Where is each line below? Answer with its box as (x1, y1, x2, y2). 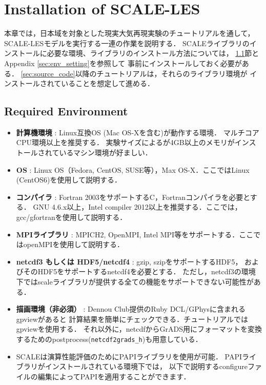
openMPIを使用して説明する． (23, 239, 124, 250)
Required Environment (4, 103, 128, 119)
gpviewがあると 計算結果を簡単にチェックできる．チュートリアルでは (16, 313, 249, 324)
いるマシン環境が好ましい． (59, 147, 152, 158)
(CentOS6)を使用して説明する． (16, 174, 122, 185)
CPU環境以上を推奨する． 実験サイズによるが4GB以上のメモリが (16, 137, 235, 148)
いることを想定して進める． (61, 78, 154, 89)
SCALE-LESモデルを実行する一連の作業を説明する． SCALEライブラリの (4, 37, 250, 48)
